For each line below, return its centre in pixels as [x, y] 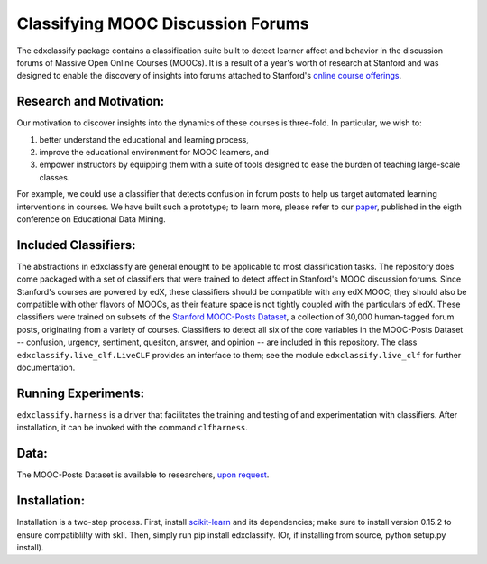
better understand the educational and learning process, [144, 139]
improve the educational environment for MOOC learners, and [154, 153]
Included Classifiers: [76, 245]
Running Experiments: [81, 393]
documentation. [46, 367]
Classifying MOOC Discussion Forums [163, 23]
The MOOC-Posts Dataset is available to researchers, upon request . [143, 475]
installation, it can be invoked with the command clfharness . [132, 428]
